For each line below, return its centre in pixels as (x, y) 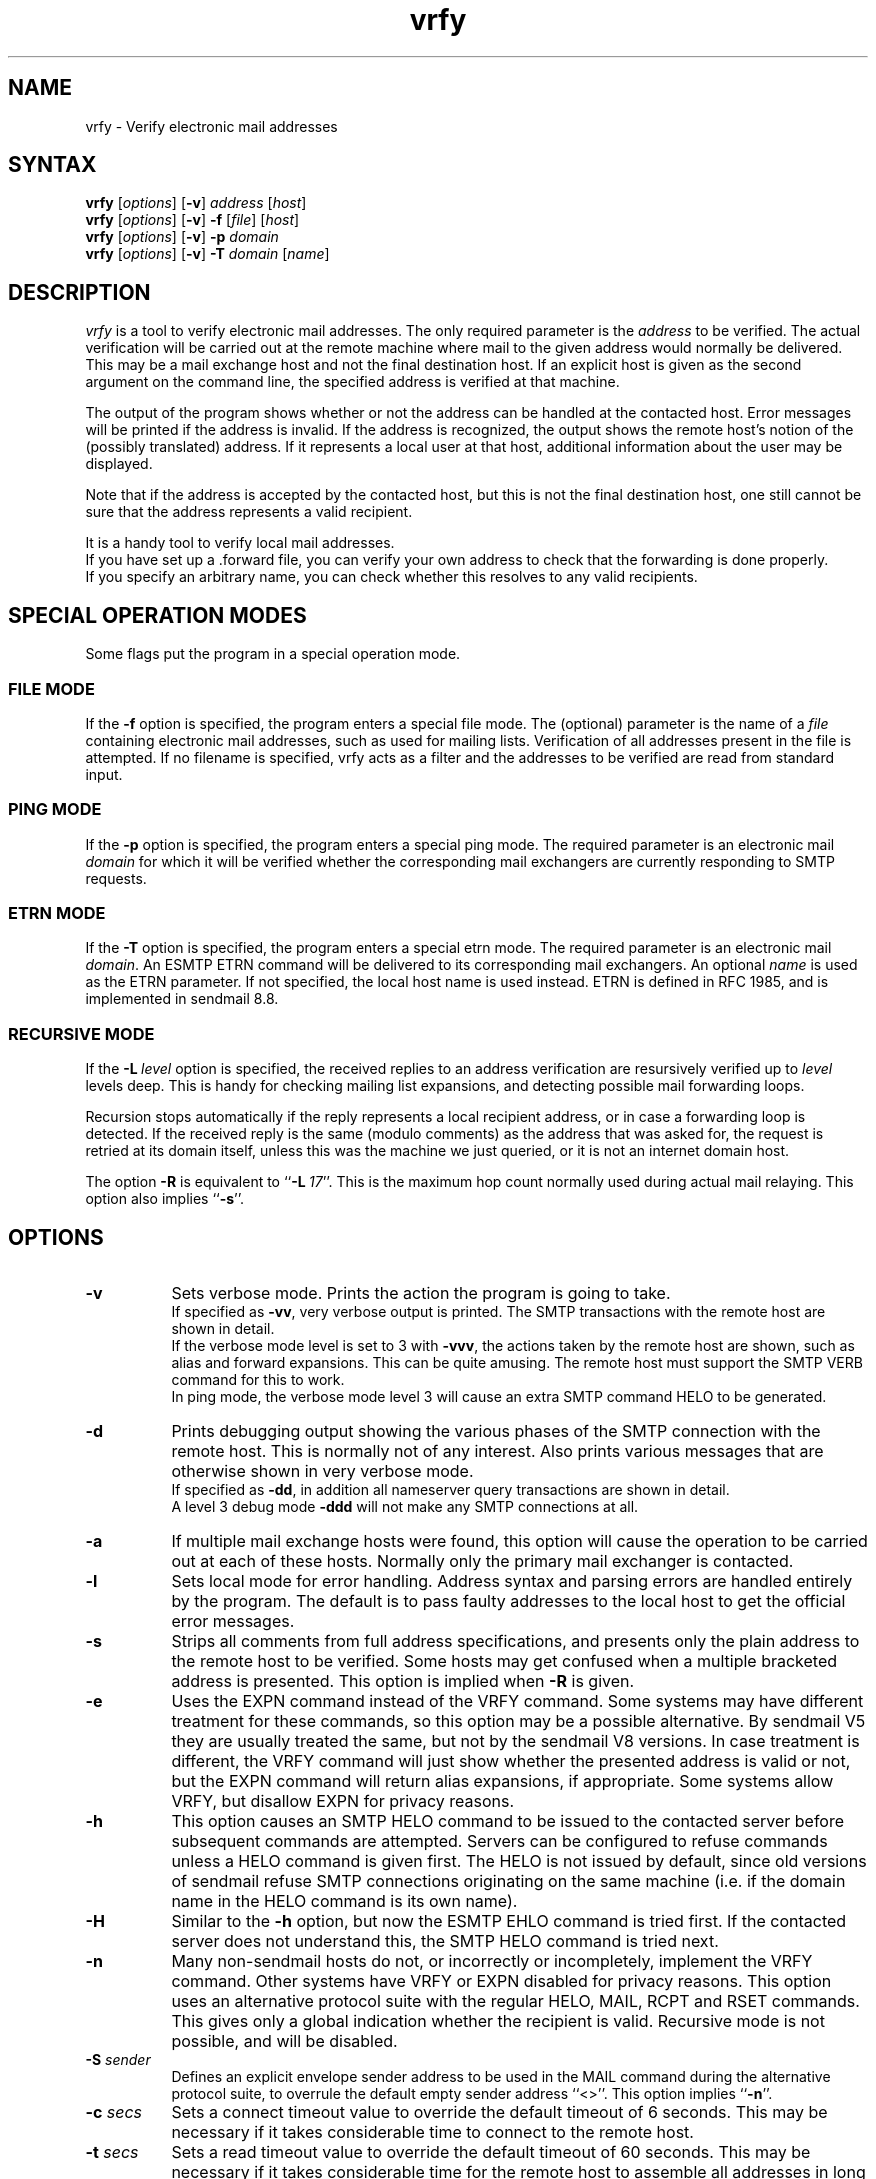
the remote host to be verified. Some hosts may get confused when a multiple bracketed (504, 1660)
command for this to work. (258, 1379)
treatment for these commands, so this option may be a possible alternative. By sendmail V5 (518, 1720)
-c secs (114, 2111)
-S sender (118, 2059)
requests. (116, 878)
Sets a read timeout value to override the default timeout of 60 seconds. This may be (491, 2151)
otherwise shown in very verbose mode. (322, 1470)
